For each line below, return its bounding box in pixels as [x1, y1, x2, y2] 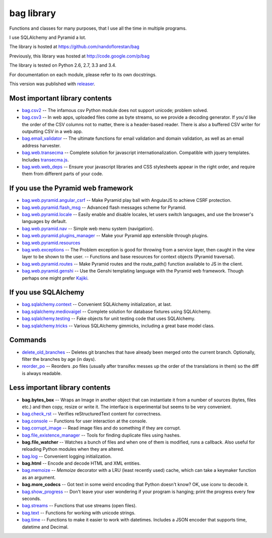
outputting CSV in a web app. [22, 128, 83, 134]
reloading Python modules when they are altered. [22, 446, 124, 452]
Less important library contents [9, 384, 111, 392]
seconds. [22, 496, 41, 502]
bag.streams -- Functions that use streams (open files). [22, 503, 137, 509]
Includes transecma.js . [22, 156, 69, 163]
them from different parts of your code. [22, 171, 103, 177]
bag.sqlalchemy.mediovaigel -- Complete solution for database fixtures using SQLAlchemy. [22, 308, 212, 314]
